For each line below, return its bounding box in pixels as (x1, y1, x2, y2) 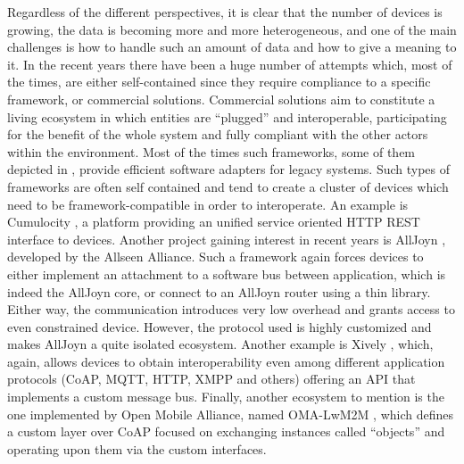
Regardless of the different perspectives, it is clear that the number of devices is (7, 3, 443, 21)
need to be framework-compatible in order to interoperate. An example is (7, 195, 409, 213)
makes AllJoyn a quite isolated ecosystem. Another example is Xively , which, (7, 335, 434, 353)
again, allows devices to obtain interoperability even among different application (7, 352, 445, 370)
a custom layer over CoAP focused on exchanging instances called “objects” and (7, 422, 445, 441)
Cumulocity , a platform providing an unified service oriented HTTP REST (7, 212, 420, 231)
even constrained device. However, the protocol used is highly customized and (7, 317, 432, 336)
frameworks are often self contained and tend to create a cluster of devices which (7, 177, 449, 195)
